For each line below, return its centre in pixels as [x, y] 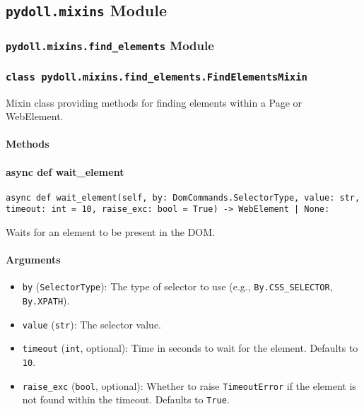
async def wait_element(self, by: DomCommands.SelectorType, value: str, [183, 197]
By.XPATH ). [46, 301]
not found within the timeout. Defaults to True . [126, 399]
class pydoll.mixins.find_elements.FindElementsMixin [157, 77]
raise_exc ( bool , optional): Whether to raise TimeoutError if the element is [189, 385]
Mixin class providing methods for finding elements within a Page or [154, 102]
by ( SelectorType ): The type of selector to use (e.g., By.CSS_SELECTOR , [177, 286]
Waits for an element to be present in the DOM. [110, 232]
